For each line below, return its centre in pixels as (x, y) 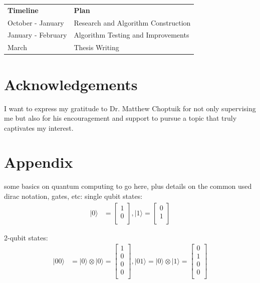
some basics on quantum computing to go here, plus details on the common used (128, 186)
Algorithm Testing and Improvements (132, 35)
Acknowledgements (71, 84)
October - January (36, 22)
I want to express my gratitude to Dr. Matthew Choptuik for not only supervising (130, 108)
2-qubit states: (26, 237)
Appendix (39, 162)
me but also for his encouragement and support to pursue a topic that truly (120, 118)
